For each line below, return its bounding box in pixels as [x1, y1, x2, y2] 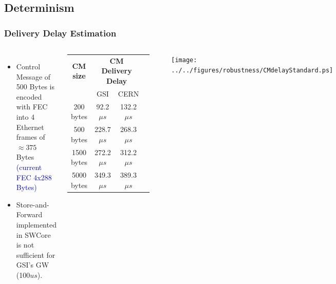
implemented [16, 219, 57, 230]
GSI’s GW [16, 259, 49, 270]
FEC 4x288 [16, 172, 52, 182]
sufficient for [16, 249, 55, 260]
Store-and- [16, 199, 49, 210]
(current [16, 161, 42, 172]
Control [16, 61, 41, 71]
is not [16, 239, 34, 250]
